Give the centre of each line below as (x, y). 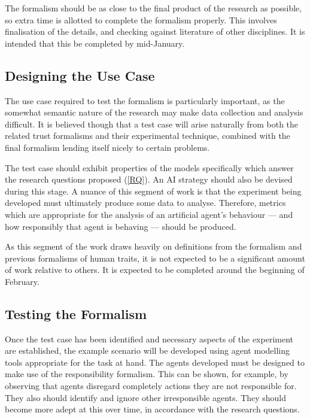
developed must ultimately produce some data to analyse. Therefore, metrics (145, 203)
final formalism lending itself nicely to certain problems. (107, 147)
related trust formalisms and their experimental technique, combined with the (148, 136)
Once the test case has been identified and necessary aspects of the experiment (149, 338)
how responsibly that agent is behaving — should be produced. (121, 226)
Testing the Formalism (76, 313)
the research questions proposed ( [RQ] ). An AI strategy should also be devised (149, 179)
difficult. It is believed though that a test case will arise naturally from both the (152, 124)
